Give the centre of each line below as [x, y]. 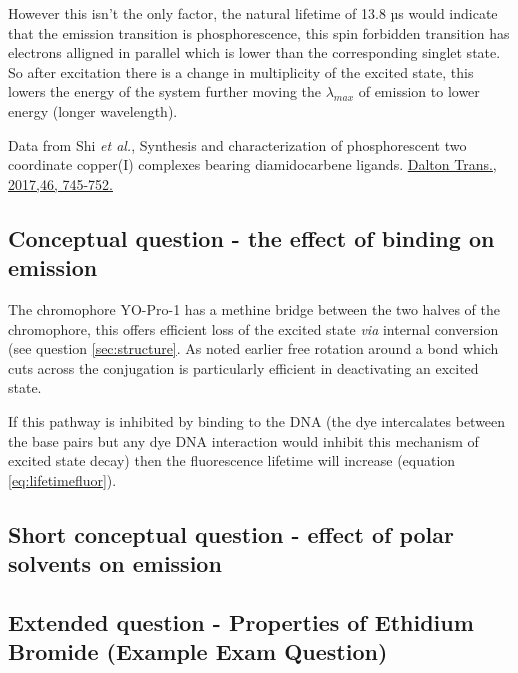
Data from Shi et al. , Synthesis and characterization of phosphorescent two [237, 144]
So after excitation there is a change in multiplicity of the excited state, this [241, 71]
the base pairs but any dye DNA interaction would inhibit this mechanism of [243, 440]
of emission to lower [419, 91]
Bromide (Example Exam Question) [198, 651]
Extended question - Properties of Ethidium [241, 621]
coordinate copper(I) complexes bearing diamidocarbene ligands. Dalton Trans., [252, 164]
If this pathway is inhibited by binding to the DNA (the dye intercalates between [257, 420]
